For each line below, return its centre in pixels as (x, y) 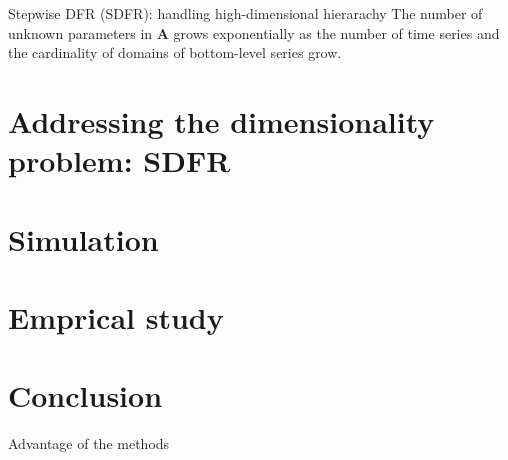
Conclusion (85, 395)
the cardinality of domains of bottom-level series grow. (175, 52)
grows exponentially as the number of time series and (336, 32)
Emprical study (116, 316)
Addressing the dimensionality (221, 120)
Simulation (83, 238)
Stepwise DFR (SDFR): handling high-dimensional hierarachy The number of (245, 13)
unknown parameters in (80, 32)
